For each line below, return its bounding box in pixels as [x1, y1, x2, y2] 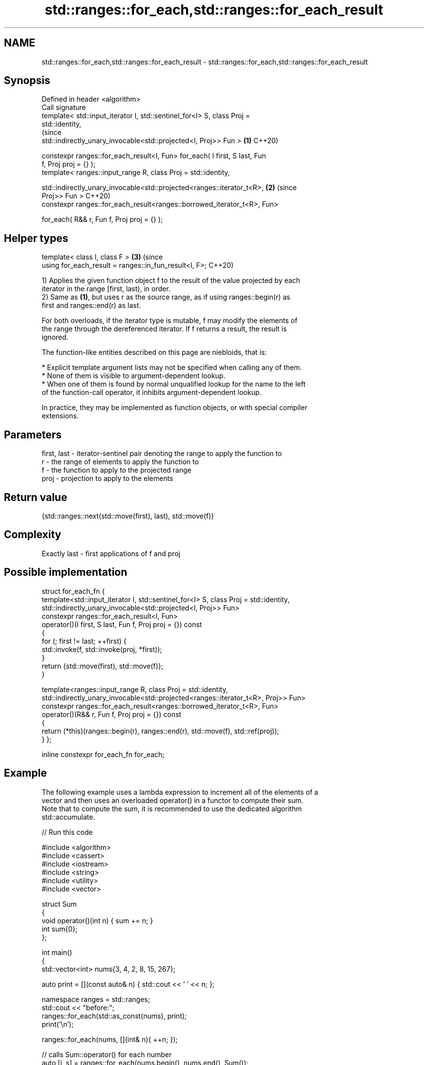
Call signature [42, 103, 86, 112]
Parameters [4, 428, 62, 441]
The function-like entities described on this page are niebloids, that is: [42, 348, 267, 357]
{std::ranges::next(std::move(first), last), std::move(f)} [42, 511, 214, 520]
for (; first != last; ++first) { [42, 636, 127, 645]
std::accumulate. [42, 812, 95, 821]
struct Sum [42, 899, 77, 908]
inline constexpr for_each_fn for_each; [42, 750, 165, 759]
